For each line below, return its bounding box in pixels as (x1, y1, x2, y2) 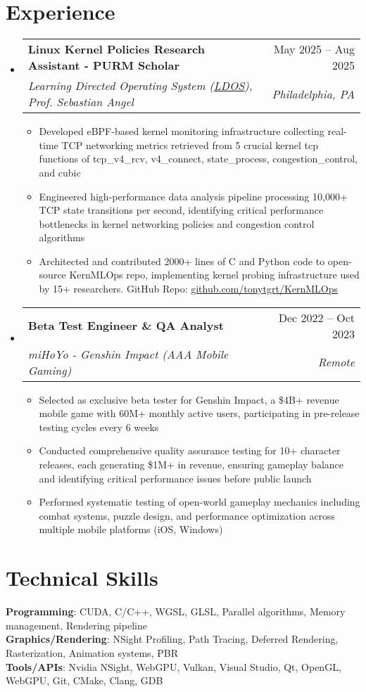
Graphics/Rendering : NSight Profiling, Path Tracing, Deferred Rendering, (6, 632, 339, 646)
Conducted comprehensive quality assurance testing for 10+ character (39, 443, 341, 458)
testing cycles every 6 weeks (39, 419, 159, 434)
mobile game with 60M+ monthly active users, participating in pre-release (39, 406, 360, 421)
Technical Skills (6, 563, 158, 592)
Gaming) (27, 361, 72, 378)
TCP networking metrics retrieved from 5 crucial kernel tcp (61, 137, 318, 152)
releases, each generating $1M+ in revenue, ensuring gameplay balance (39, 457, 344, 472)
